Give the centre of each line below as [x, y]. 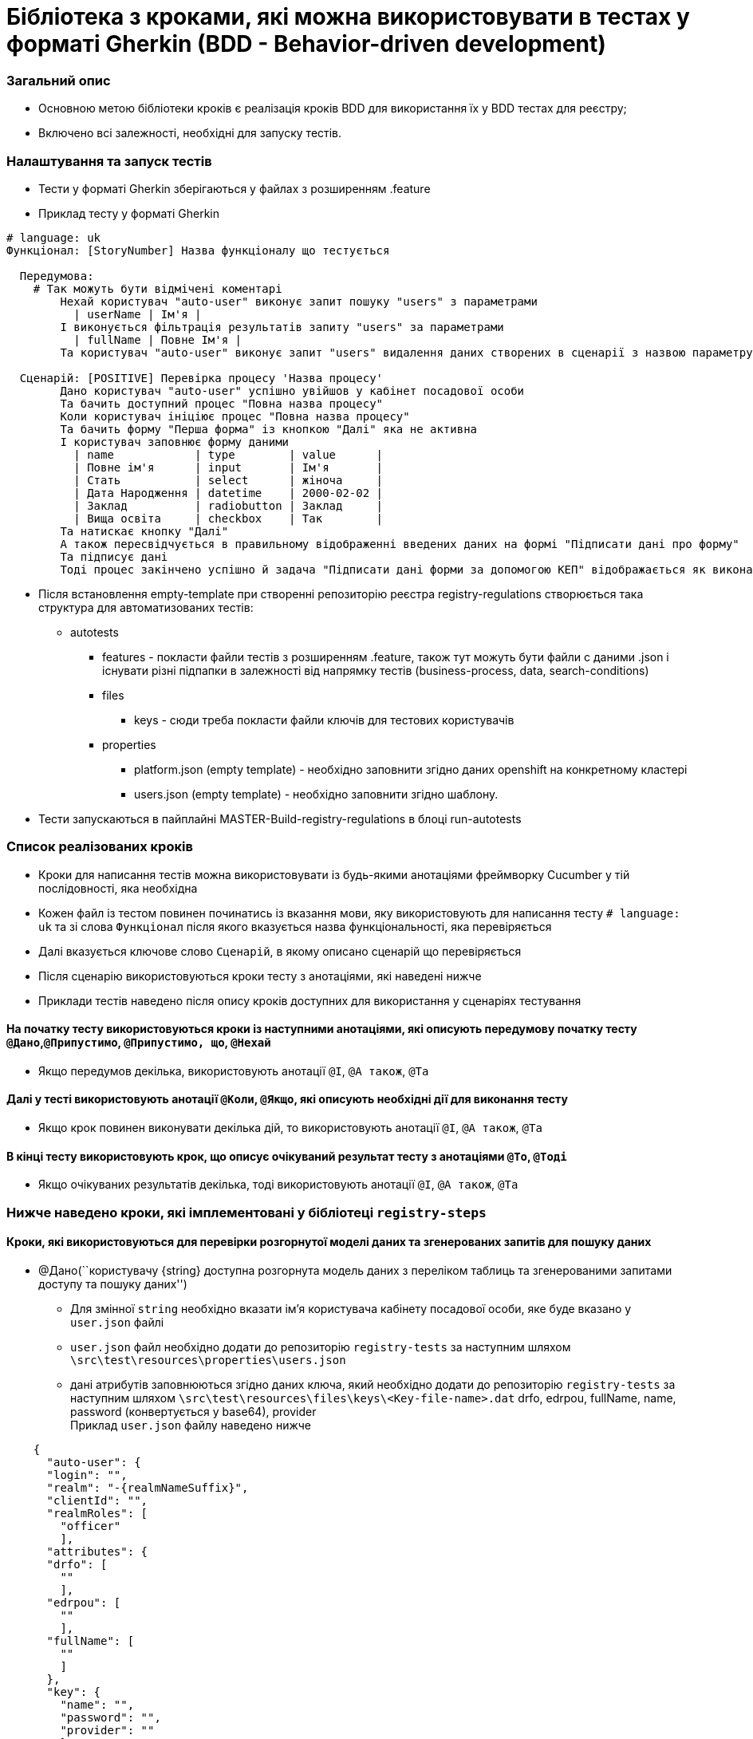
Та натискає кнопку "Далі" [144, 531]
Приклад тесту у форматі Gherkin [129, 213]
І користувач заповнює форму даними [175, 442]
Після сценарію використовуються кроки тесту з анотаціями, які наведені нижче [260, 976]
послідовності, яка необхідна [118, 888]
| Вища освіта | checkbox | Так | [229, 518]
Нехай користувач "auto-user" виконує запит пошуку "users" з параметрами [299, 301]
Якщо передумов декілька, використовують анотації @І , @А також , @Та [234, 1071]
